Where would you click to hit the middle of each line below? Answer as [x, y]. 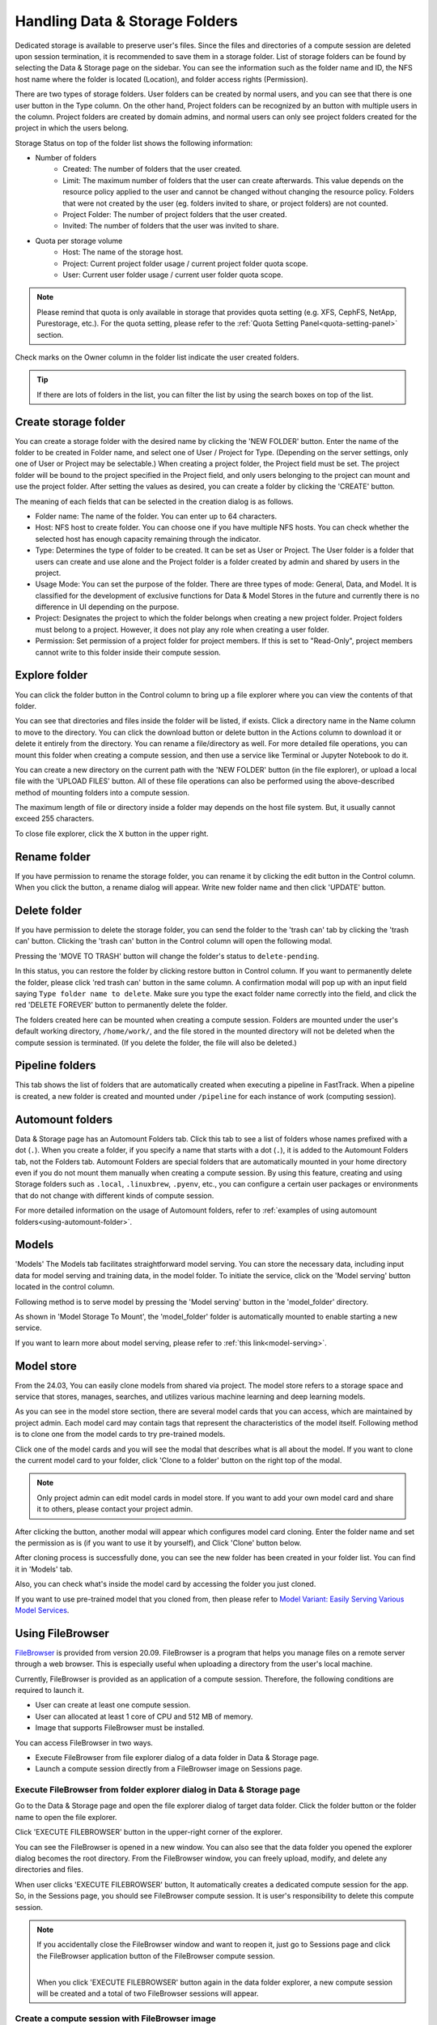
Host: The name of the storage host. [123, 252]
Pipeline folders [55, 1066]
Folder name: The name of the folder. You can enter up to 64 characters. [156, 516]
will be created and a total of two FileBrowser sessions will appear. [148, 1993]
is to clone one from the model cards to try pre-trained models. [120, 1435]
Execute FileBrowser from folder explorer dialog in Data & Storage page [158, 1790]
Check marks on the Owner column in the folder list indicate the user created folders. [157, 357]
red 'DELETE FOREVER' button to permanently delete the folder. [121, 1005]
